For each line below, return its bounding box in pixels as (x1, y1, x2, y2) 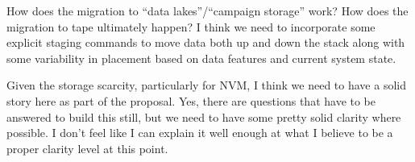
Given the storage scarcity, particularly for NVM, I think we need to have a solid (6, 77, 406, 93)
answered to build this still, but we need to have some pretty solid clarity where (6, 108, 401, 125)
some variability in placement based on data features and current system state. (6, 49, 396, 66)
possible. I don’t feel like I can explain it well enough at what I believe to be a (6, 124, 393, 141)
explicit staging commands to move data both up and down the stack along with (6, 34, 405, 51)
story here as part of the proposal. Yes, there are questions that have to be (6, 92, 376, 109)
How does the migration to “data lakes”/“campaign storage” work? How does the (6, 2, 409, 19)
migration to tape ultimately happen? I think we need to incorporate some (6, 18, 376, 35)
